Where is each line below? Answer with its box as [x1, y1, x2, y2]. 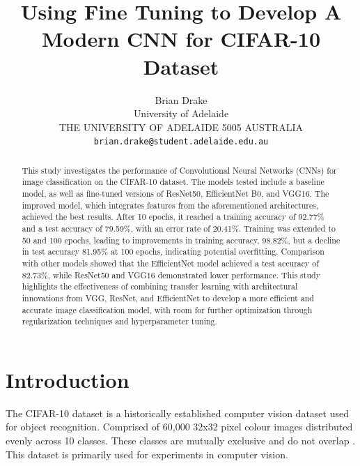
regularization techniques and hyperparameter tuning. [22, 315, 217, 327]
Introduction [6, 365, 130, 393]
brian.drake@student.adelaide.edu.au [93, 137, 269, 147]
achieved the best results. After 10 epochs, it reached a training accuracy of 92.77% [22, 211, 324, 223]
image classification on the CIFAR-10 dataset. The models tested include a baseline [22, 176, 324, 188]
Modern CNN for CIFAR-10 [41, 24, 320, 53]
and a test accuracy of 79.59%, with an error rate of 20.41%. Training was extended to [22, 223, 336, 234]
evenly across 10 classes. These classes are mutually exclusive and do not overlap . [6, 433, 356, 448]
